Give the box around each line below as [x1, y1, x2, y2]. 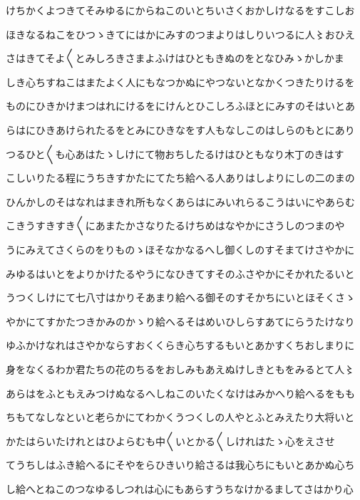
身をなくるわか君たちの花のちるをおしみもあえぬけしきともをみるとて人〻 [6, 361, 355, 376]
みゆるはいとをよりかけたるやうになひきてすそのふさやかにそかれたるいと [6, 266, 355, 281]
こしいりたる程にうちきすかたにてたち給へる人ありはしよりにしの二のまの [6, 170, 355, 185]
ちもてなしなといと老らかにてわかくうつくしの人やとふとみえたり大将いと [6, 410, 355, 425]
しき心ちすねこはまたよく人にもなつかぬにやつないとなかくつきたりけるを [6, 74, 355, 89]
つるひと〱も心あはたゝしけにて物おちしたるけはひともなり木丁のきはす [6, 146, 344, 161]
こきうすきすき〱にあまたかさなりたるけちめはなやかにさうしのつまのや [6, 218, 345, 233]
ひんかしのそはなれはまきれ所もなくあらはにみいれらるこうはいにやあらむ [6, 194, 355, 209]
